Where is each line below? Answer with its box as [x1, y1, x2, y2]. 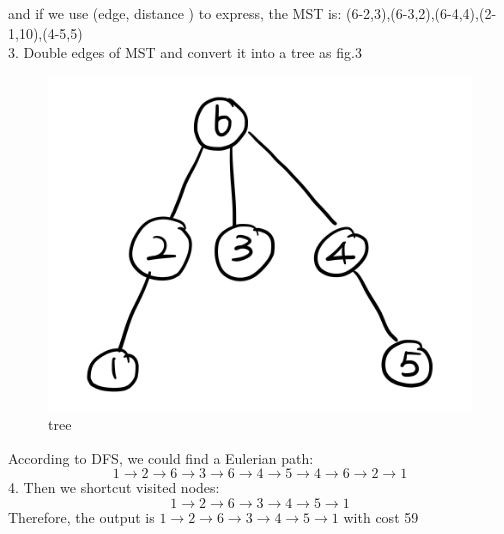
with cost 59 [343, 507, 419, 528]
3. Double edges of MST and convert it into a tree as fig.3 [8, 42, 362, 63]
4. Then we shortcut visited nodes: [8, 477, 220, 498]
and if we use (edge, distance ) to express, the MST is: [8, 3, 342, 23]
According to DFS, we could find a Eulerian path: [8, 447, 314, 468]
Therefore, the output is [8, 507, 155, 528]
